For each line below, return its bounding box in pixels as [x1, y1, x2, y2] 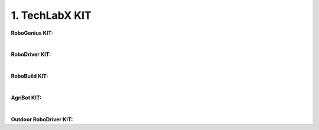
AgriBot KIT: [11, 94, 42, 101]
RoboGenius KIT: [11, 29, 53, 36]
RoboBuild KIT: [11, 72, 48, 79]
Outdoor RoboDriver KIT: [11, 115, 73, 123]
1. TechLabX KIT [11, 9, 92, 22]
